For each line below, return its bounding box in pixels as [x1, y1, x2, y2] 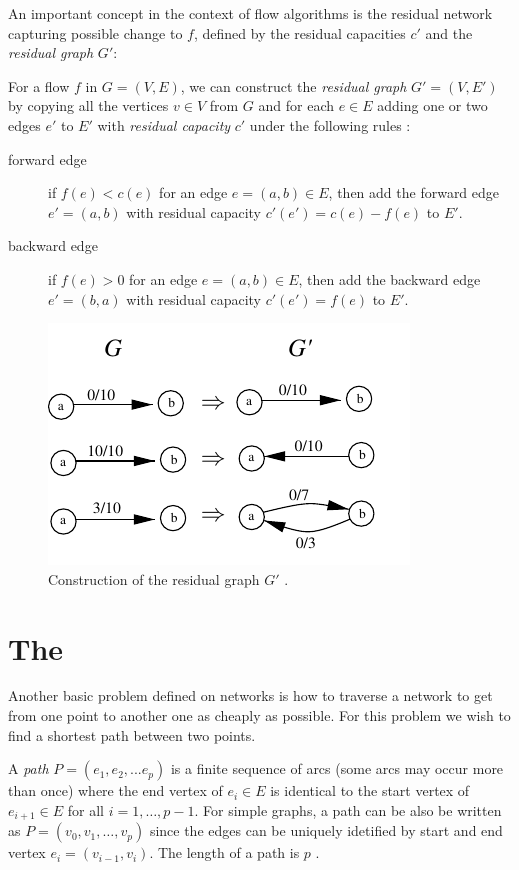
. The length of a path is [149, 842, 300, 863]
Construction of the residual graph [48, 568, 260, 589]
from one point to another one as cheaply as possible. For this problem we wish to [8, 705, 511, 726]
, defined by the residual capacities [193, 22, 406, 43]
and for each [258, 95, 334, 116]
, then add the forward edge [328, 182, 500, 203]
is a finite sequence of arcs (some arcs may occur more [170, 758, 504, 779]
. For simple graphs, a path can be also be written [194, 799, 502, 820]
